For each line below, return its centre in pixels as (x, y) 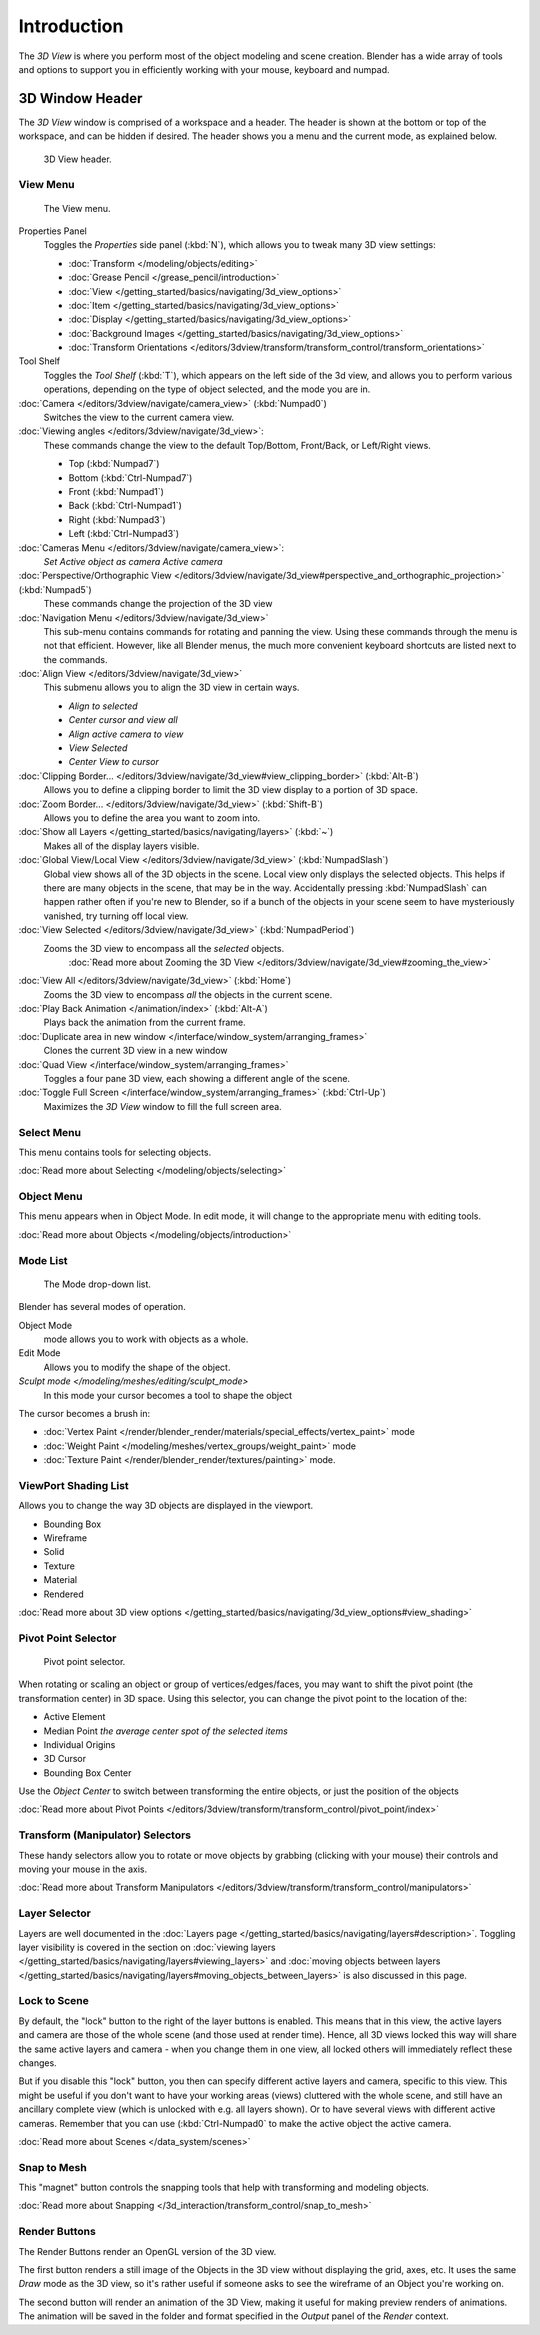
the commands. (76, 659)
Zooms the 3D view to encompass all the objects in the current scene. (188, 994)
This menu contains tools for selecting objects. (115, 1152)
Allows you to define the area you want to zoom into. (152, 817)
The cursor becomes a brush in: (84, 1413)
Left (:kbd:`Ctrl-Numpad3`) (124, 534)
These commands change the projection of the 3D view (158, 604)
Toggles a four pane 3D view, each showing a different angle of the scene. (196, 1079)
